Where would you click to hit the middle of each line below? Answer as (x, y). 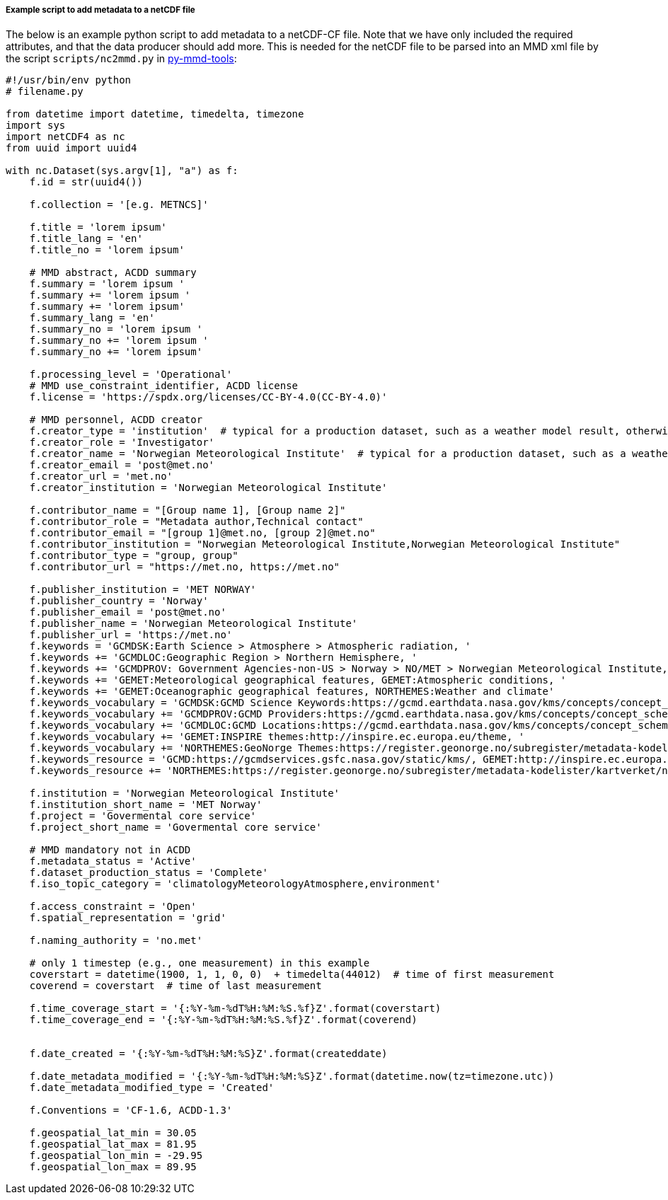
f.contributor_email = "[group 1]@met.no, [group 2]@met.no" (202, 533)
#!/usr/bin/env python (69, 80)
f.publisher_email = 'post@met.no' (128, 612)
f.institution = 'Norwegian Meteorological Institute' (185, 794)
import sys (36, 126)
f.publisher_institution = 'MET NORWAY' (143, 590)
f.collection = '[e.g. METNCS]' (119, 205)
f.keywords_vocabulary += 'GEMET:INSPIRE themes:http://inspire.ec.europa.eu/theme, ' (277, 737)
